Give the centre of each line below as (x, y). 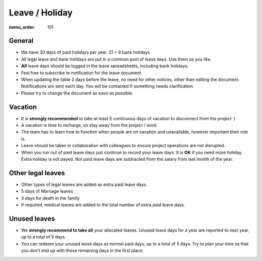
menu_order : (22, 27)
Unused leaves (32, 219)
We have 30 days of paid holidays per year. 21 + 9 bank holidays (85, 52)
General (21, 41)
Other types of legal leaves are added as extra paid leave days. (84, 184)
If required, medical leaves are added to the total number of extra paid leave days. (103, 205)
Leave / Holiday (41, 13)
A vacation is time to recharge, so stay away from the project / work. (90, 125)
